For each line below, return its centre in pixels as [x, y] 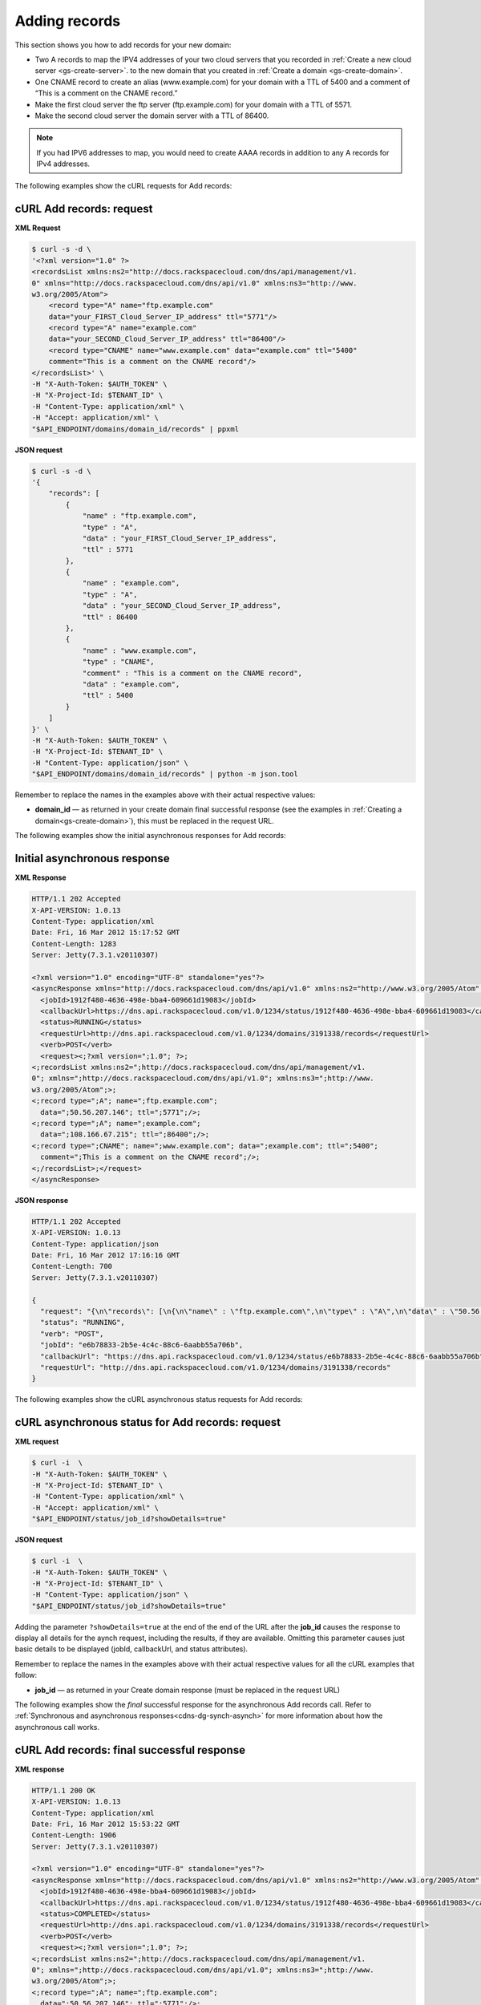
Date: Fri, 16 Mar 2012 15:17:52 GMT [106, 933]
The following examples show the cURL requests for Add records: [123, 186]
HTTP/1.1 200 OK [64, 1790]
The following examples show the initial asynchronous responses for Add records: [150, 836]
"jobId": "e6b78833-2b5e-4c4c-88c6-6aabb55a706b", [142, 1345]
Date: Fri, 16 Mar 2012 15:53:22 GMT [106, 1824]
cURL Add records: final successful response [130, 1750]
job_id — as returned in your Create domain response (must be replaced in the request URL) [188, 1690]
